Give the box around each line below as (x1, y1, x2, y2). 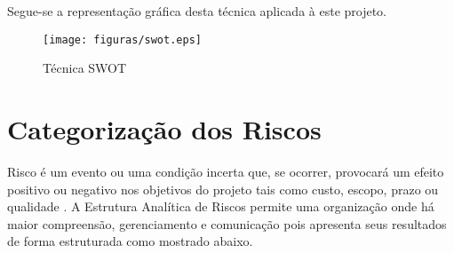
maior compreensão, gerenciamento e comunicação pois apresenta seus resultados (7, 214, 447, 233)
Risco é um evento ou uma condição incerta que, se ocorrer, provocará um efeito (7, 162, 444, 180)
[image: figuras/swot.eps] (43, 33, 202, 46)
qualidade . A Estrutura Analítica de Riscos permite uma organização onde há (7, 197, 434, 216)
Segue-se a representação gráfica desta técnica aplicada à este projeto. (7, 2, 387, 20)
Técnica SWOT (43, 59, 127, 77)
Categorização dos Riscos (7, 111, 322, 147)
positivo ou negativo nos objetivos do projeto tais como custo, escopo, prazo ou (7, 179, 439, 198)
